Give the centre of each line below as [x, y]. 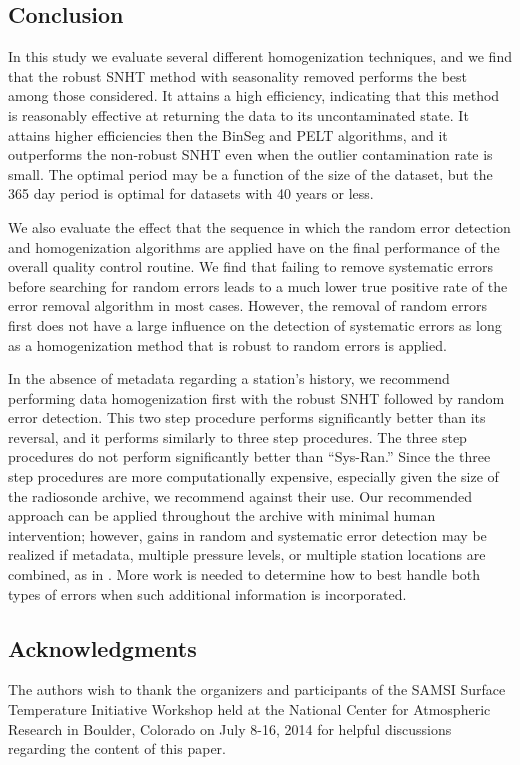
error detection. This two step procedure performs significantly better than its [247, 417]
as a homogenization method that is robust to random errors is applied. [227, 344]
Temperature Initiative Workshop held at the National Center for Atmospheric [249, 709]
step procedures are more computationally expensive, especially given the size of [253, 476]
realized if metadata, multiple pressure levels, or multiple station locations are [247, 554]
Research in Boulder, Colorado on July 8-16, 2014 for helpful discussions [230, 728]
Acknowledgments [102, 647]
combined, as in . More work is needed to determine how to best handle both [244, 574]
